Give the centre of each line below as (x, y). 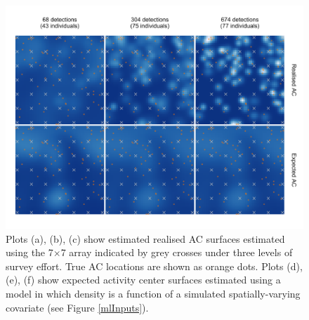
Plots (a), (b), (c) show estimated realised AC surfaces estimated (145, 238)
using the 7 (29, 252)
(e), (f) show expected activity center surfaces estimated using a (143, 280)
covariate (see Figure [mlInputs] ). (77, 307)
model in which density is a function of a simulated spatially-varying (153, 293)
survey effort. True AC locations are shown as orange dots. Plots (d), (154, 266)
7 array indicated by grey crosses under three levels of (177, 252)
